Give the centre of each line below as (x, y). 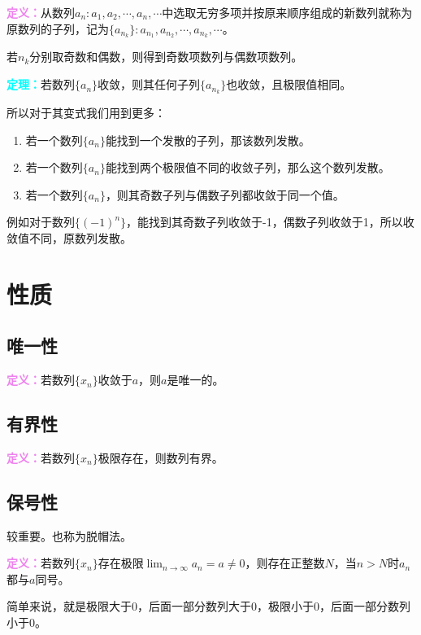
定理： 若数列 (41, 84)
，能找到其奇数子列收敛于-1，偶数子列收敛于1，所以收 (270, 222)
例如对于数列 (41, 222)
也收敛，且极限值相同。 (289, 84)
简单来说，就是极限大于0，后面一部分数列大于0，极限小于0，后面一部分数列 (208, 606)
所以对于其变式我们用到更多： (86, 112)
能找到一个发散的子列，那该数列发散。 (208, 140)
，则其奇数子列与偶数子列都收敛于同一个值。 (225, 194)
